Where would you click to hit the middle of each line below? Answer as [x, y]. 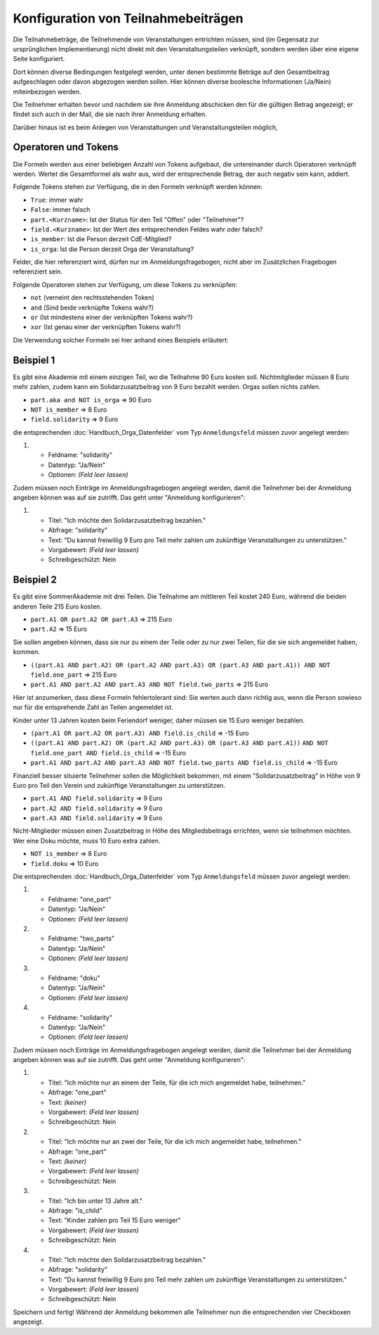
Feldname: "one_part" [80, 899]
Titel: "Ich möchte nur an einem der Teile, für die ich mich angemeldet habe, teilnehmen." [177, 1082]
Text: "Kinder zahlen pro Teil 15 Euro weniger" [114, 1220]
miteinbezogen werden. [47, 91]
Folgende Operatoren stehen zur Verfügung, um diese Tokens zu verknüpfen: [125, 284]
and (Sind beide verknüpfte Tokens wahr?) [92, 307]
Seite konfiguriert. [39, 59]
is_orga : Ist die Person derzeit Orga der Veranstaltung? [112, 249]
